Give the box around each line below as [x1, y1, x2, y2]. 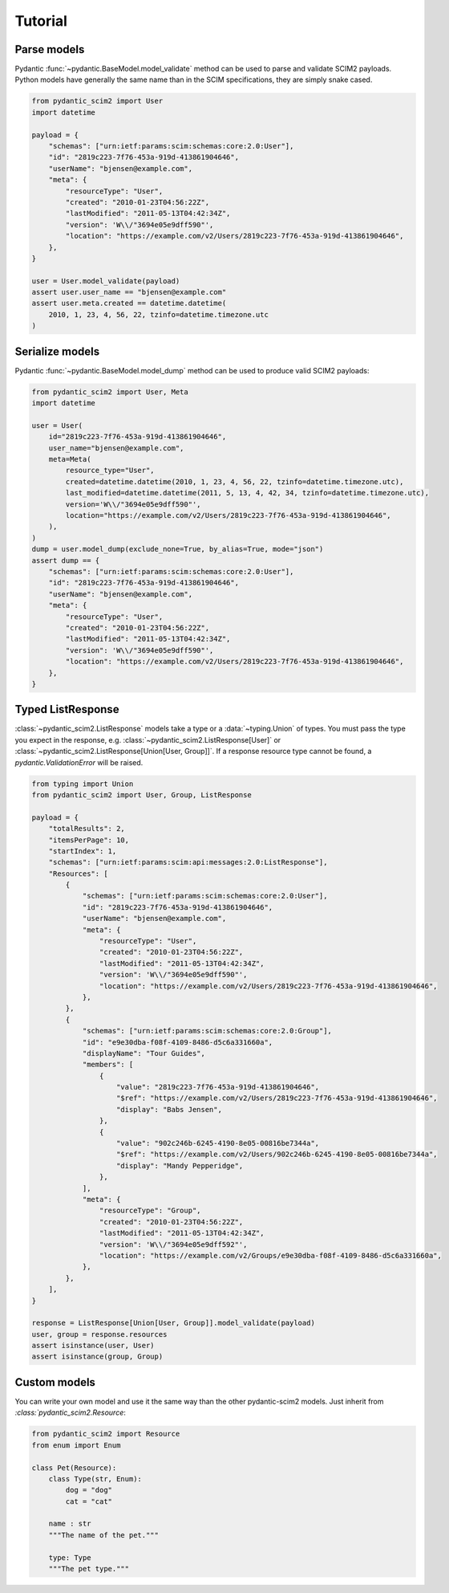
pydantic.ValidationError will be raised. [14, 757, 144, 767]
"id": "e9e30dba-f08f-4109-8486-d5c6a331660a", [82, 1037, 273, 1047]
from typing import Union [31, 779, 134, 788]
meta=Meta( [48, 454, 91, 464]
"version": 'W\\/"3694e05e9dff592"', [99, 1240, 248, 1249]
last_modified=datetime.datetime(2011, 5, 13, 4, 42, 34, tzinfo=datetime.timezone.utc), [65, 488, 429, 498]
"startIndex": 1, [48, 846, 117, 855]
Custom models [14, 1375, 96, 1389]
